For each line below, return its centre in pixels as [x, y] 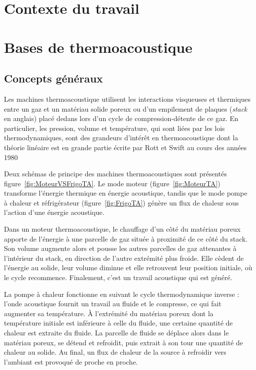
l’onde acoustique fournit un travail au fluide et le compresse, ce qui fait [113, 304]
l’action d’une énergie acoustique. [54, 212]
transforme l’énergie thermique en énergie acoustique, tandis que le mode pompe [126, 193]
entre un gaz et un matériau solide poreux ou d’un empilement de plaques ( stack [126, 108]
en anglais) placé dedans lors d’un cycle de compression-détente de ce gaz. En [121, 118]
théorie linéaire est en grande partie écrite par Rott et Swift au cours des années [125, 147]
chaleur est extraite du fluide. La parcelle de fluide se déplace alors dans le [116, 333]
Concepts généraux [54, 78]
